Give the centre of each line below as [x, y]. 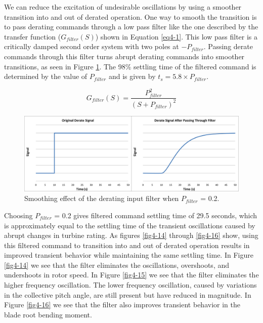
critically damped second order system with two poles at [92, 46]
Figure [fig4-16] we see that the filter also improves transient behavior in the [122, 305]
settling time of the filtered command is [195, 66]
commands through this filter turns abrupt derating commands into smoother [124, 56]
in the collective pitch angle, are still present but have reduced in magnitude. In [128, 294]
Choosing [18, 215]
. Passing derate [228, 46]
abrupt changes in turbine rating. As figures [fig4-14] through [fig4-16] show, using [131, 235]
